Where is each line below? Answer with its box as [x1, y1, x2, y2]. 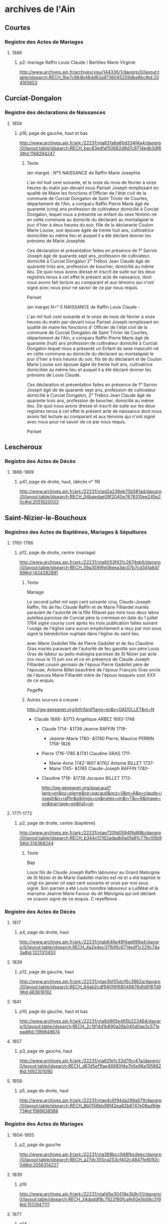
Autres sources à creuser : [26, 696, 82, 702]
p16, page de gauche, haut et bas [19, 130, 88, 136]
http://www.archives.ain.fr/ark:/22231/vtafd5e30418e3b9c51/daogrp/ [19, 1191, 162, 1197]
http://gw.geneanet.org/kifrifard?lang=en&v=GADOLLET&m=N [26, 706, 155, 712]
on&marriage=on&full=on [41, 800, 94, 807]
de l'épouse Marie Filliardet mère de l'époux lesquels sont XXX [26, 672, 156, 678]
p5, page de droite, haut [19, 1088, 69, 1094]
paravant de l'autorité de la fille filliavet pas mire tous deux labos [26, 609, 160, 615]
